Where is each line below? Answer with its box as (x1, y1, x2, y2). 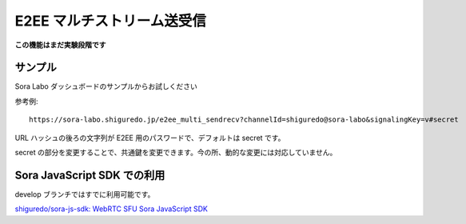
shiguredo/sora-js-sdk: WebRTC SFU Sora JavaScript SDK (14, 204, 208, 214)
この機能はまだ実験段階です (14, 40, 106, 50)
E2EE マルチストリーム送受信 (14, 12, 207, 30)
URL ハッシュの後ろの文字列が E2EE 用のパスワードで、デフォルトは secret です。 (14, 133, 285, 142)
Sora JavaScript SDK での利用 (14, 168, 165, 182)
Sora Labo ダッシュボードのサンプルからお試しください (14, 82, 197, 91)
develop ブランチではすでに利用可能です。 (14, 189, 155, 199)
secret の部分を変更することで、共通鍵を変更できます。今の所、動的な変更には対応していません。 (14, 148, 337, 158)
